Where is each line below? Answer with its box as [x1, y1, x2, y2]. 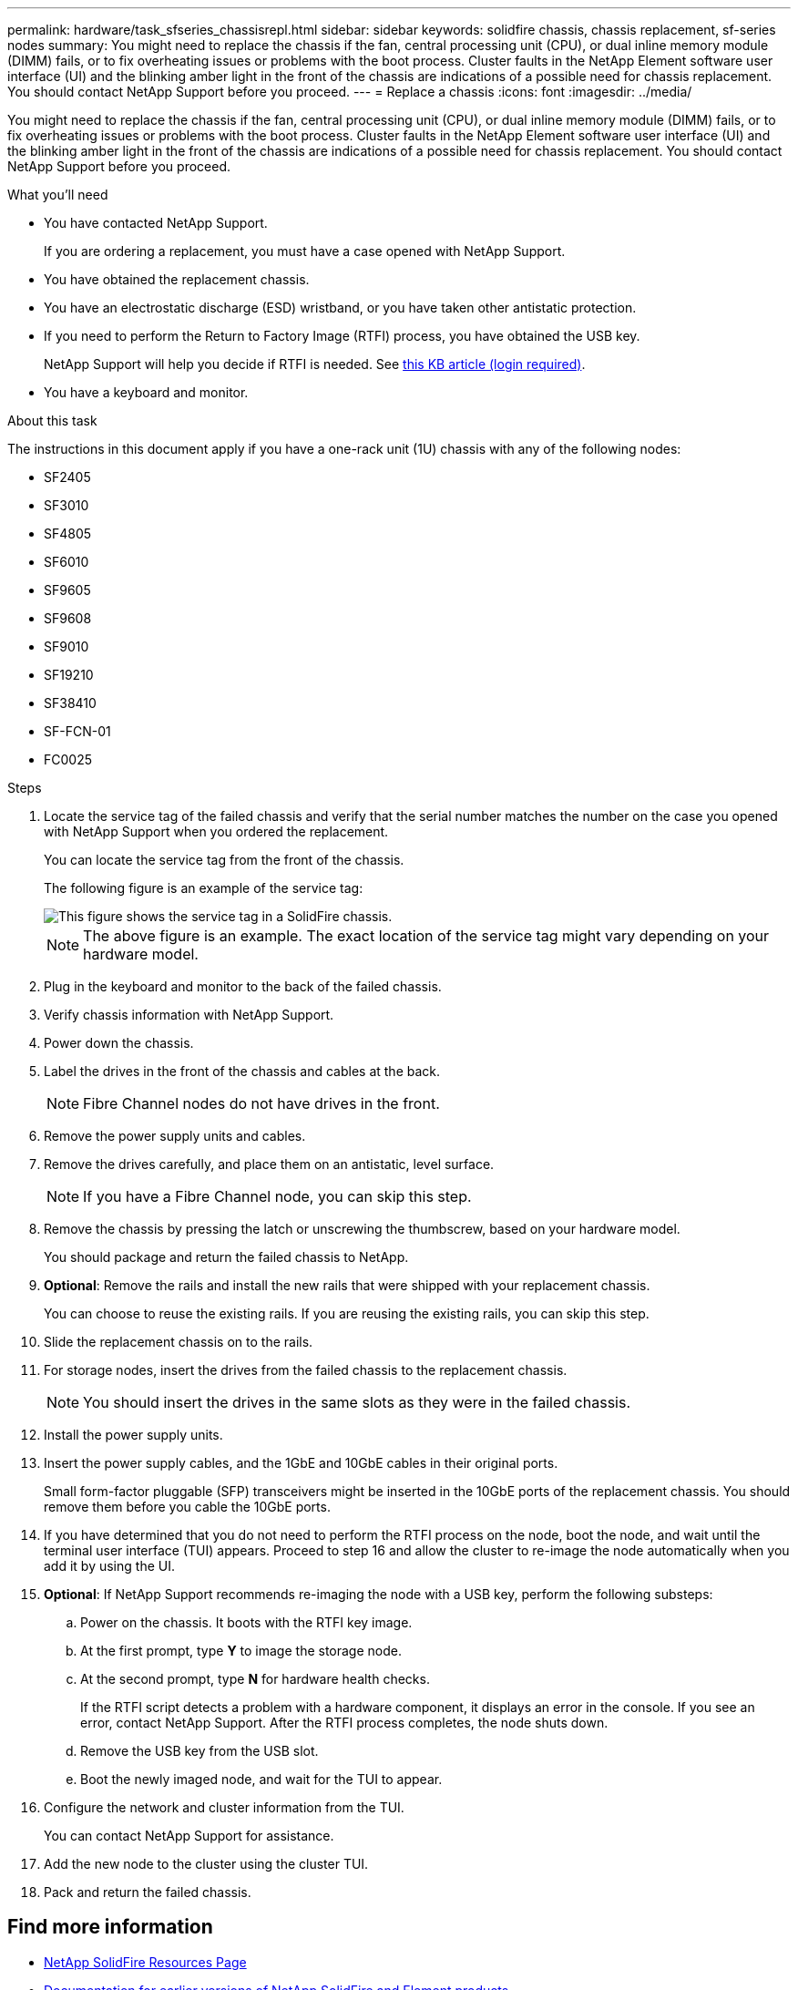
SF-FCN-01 [44, 723, 111, 739]
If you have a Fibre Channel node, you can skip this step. [83, 1187, 472, 1205]
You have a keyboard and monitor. [44, 385, 249, 400]
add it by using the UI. [44, 1558, 175, 1574]
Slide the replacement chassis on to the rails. [44, 1334, 313, 1349]
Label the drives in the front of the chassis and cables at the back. [44, 1063, 441, 1079]
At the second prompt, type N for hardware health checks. [80, 1671, 430, 1687]
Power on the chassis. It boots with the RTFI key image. [80, 1615, 413, 1630]
